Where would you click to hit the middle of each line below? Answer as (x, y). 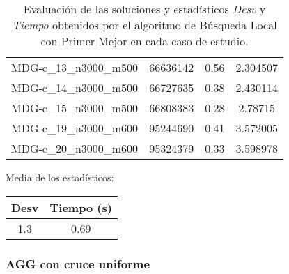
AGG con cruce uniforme (78, 263)
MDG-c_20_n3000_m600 (75, 148)
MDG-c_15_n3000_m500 (75, 108)
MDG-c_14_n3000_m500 (75, 87)
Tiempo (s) (81, 207)
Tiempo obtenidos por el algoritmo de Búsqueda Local (144, 25)
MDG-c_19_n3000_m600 (75, 128)
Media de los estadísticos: (60, 177)
